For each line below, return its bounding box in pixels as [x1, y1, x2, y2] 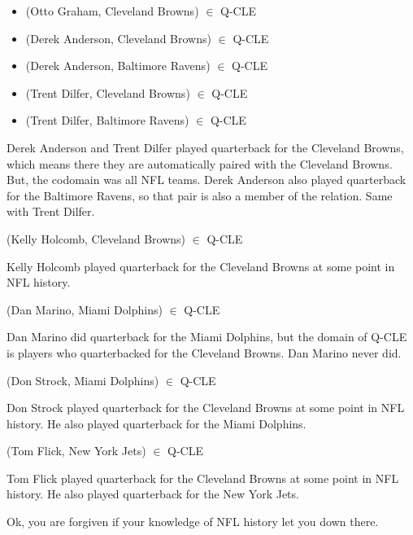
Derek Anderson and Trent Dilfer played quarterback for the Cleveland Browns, [7, 138, 404, 156]
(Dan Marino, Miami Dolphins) [7, 300, 163, 318]
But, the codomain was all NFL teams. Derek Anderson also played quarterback [7, 171, 406, 188]
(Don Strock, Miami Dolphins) [7, 371, 159, 388]
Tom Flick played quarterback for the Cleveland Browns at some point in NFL [7, 469, 399, 486]
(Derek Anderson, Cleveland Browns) [25, 29, 211, 46]
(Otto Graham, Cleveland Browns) [25, 2, 199, 19]
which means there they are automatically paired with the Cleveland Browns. [7, 155, 393, 172]
